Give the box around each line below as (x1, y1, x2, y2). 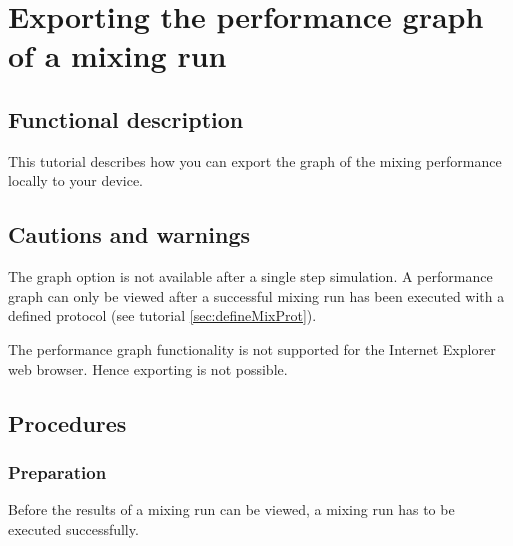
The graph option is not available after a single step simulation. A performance (8, 266, 493, 287)
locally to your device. (8, 170, 143, 191)
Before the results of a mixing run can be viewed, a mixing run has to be (8, 499, 455, 520)
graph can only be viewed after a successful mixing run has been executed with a (8, 285, 505, 306)
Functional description (8, 103, 244, 134)
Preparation (8, 459, 107, 484)
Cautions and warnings (8, 219, 251, 250)
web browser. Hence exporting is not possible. (8, 358, 288, 379)
